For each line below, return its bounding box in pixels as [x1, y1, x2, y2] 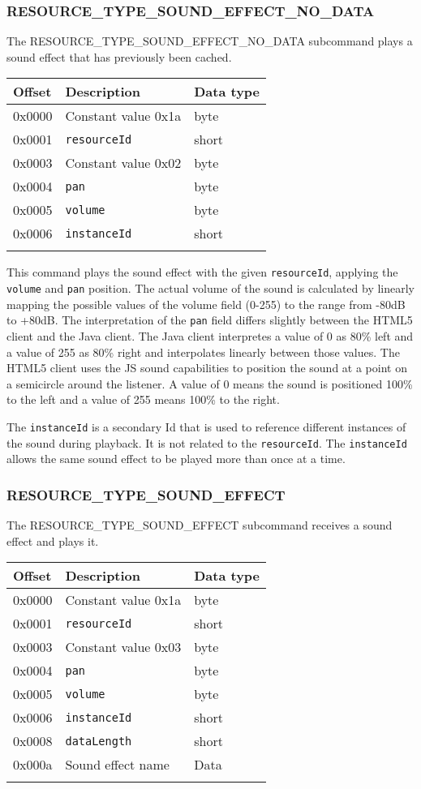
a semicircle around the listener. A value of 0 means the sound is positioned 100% [6, 375, 413, 392]
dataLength [65, 734, 132, 748]
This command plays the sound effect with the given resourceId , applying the [6, 264, 398, 281]
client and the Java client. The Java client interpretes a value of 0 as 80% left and [6, 327, 414, 344]
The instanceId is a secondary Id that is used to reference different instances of [6, 418, 406, 435]
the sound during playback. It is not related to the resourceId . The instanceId [6, 434, 407, 451]
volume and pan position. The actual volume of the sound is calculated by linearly [6, 280, 415, 297]
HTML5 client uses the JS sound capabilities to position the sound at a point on [6, 359, 407, 376]
